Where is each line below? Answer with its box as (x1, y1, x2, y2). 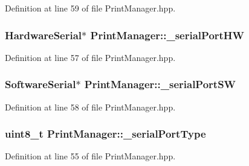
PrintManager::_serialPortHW (90, 27, 245, 42)
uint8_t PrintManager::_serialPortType (5, 126, 206, 141)
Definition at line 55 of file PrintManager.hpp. (5, 150, 176, 162)
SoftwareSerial (5, 77, 76, 92)
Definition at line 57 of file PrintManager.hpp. (5, 51, 176, 63)
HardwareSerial (5, 27, 82, 42)
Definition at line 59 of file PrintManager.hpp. (5, 2, 176, 14)
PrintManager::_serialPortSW (84, 77, 236, 92)
